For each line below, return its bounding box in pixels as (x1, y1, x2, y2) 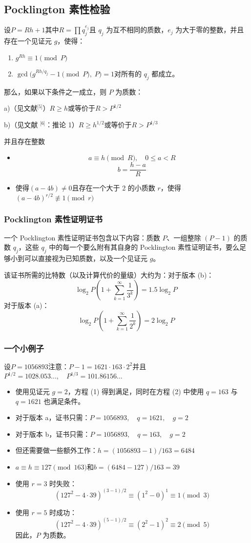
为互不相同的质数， (106, 24, 168, 35)
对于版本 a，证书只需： (15, 412, 90, 423)
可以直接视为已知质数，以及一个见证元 (24, 253, 147, 263)
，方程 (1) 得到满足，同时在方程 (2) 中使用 (67, 386, 204, 397)
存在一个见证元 (4, 36, 52, 46)
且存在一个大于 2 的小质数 (72, 183, 155, 193)
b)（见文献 (4, 119, 38, 130)
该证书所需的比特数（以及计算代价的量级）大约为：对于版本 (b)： (4, 269, 214, 280)
